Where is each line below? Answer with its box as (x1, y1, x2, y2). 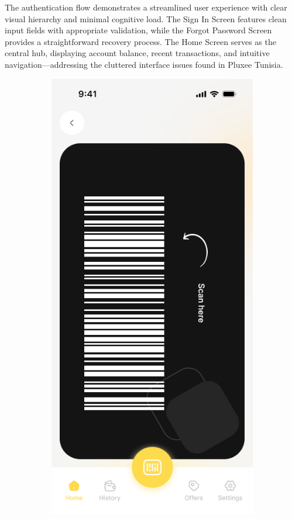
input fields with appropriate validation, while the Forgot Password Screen (5, 24, 272, 36)
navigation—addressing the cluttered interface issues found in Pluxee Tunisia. (5, 58, 283, 70)
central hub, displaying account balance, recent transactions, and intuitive (5, 47, 270, 59)
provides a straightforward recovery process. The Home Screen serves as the (5, 35, 276, 47)
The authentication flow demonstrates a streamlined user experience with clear (5, 1, 287, 13)
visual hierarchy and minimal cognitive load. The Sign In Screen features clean (5, 12, 287, 25)
